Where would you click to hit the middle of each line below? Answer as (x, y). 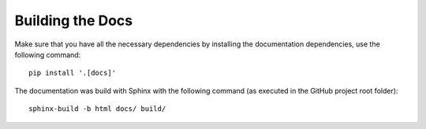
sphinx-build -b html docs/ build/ (97, 109)
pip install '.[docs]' (73, 73)
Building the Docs (74, 20)
